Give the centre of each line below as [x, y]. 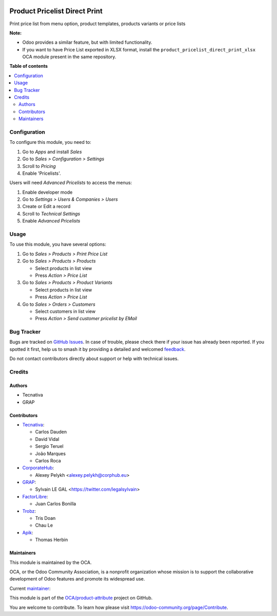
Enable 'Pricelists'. [42, 173]
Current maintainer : [30, 588]
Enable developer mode [47, 192]
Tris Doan [45, 518]
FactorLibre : [35, 496]
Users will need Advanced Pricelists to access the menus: [71, 183]
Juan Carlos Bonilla [56, 504]
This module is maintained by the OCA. [51, 562]
